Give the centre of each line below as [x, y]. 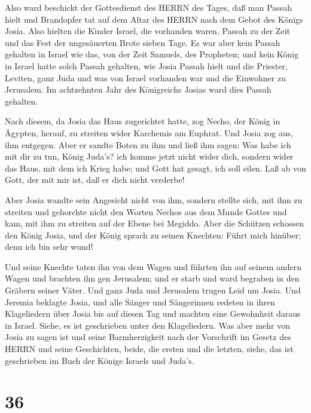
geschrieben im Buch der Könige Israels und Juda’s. [100, 360]
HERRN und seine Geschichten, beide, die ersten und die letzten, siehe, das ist [149, 349]
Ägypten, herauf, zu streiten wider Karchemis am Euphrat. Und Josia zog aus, [149, 132]
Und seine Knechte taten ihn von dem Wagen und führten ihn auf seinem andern [153, 266]
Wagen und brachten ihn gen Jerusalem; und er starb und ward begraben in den [152, 278]
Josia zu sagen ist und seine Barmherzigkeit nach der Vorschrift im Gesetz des [148, 337]
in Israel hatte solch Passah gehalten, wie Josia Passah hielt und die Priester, [146, 65]
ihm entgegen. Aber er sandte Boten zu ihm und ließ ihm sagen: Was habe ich [148, 144]
